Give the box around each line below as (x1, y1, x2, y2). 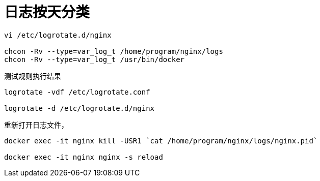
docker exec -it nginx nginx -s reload (4, 153, 163, 161)
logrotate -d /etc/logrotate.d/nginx (4, 104, 155, 112)
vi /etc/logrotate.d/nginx (4, 31, 112, 39)
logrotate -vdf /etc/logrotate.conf (4, 87, 150, 96)
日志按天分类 (4, 4, 90, 21)
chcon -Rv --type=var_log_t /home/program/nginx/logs (4, 47, 223, 55)
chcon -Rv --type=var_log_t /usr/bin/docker (4, 55, 185, 64)
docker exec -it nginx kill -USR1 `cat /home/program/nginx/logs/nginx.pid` (4, 136, 318, 145)
